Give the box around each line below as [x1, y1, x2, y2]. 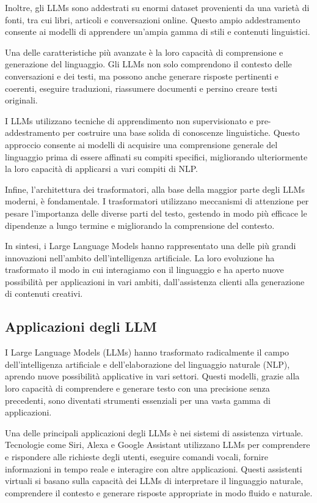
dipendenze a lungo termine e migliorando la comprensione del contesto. [5, 218, 275, 231]
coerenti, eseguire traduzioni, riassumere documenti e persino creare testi [5, 81, 277, 94]
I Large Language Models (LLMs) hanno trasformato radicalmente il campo [5, 346, 290, 359]
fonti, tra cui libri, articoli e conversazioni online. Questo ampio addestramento [5, 13, 301, 26]
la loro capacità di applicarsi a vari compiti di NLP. [5, 162, 198, 175]
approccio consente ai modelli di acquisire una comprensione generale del [5, 138, 278, 151]
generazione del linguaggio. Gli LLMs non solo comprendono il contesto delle [5, 58, 292, 70]
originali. [5, 94, 38, 106]
